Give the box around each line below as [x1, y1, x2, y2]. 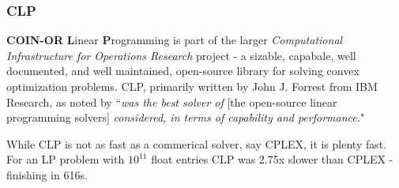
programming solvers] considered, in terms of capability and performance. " [6, 109, 365, 126]
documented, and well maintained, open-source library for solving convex [6, 62, 359, 79]
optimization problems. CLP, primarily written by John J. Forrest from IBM [6, 78, 378, 94]
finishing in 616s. [6, 166, 88, 182]
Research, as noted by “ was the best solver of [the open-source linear [6, 93, 337, 110]
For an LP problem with [6, 151, 125, 167]
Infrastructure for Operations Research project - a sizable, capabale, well [6, 47, 356, 63]
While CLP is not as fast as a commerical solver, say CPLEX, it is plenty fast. [6, 135, 387, 152]
